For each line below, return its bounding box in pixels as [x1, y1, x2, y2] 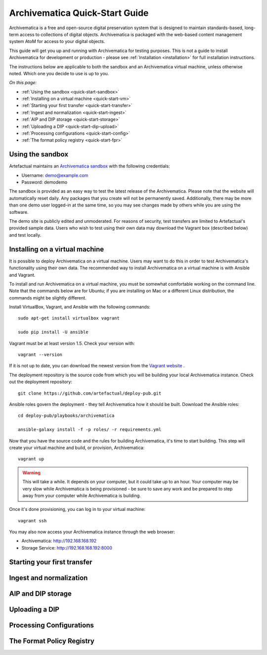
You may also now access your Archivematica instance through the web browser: [9, 529, 176, 535]
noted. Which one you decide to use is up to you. [9, 70, 109, 76]
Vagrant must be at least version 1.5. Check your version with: [9, 340, 135, 346]
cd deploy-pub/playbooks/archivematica [18, 413, 115, 418]
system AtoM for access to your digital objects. [9, 39, 105, 45]
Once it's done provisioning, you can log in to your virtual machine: [9, 506, 146, 512]
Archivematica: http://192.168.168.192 [21, 538, 97, 544]
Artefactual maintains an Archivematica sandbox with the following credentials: [9, 163, 170, 169]
